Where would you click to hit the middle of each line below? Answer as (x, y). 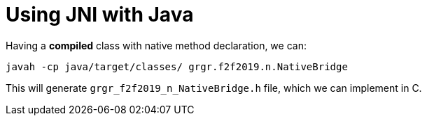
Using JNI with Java (100, 15)
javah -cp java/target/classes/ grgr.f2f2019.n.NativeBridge (177, 66)
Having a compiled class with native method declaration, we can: (156, 45)
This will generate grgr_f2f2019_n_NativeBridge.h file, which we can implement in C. (214, 88)
